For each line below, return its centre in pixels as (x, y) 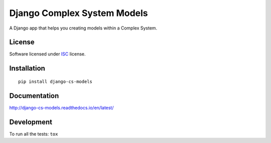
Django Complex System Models (79, 13)
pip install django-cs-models (55, 81)
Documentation (34, 96)
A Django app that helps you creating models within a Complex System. (83, 28)
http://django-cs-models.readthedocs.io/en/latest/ (61, 107)
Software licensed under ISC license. (47, 54)
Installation (27, 68)
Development (31, 122)
